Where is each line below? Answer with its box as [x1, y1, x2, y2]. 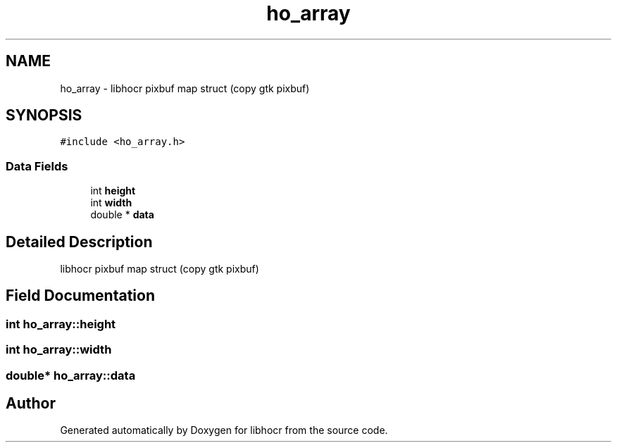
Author [6, 394, 56, 413]
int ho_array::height [6, 316, 116, 331]
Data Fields [6, 158, 68, 173]
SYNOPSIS [6, 106, 82, 125]
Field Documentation [6, 287, 155, 305]
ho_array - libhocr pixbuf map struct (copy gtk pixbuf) [60, 82, 310, 94]
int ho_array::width [6, 342, 112, 357]
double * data [90, 209, 154, 221]
